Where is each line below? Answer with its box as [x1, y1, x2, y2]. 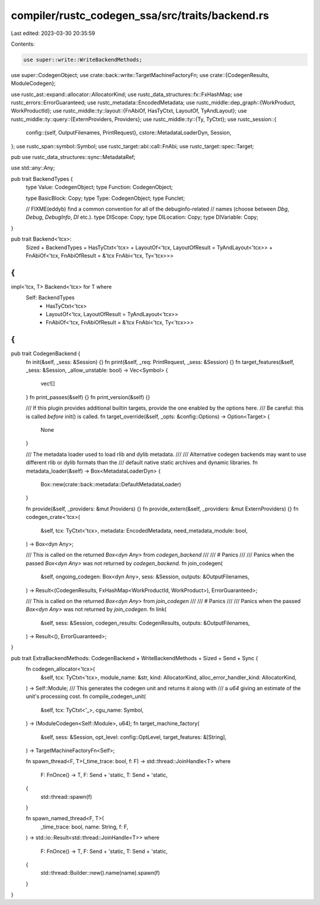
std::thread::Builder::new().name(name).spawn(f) [40, 869, 160, 877]
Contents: [11, 40, 35, 47]
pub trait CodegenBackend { [11, 350, 81, 357]
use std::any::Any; [11, 164, 55, 171]
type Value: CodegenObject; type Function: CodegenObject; [25, 184, 173, 191]
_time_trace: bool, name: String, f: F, [40, 823, 129, 830]
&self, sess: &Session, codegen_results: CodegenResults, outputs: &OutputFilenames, [40, 619, 250, 626]
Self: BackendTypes [25, 294, 75, 301]
